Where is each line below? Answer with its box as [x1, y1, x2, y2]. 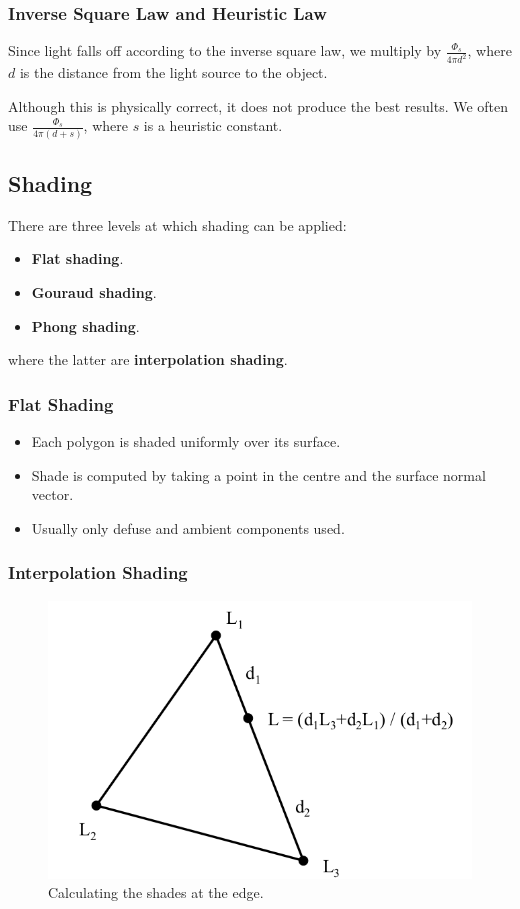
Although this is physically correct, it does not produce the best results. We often [8, 95, 509, 116]
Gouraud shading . [31, 281, 157, 302]
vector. [31, 484, 74, 505]
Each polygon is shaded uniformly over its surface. [31, 430, 341, 451]
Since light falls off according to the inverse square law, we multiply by [8, 40, 442, 61]
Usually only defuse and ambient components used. [31, 517, 345, 538]
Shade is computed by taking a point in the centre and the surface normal [31, 464, 486, 485]
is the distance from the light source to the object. [19, 62, 328, 83]
